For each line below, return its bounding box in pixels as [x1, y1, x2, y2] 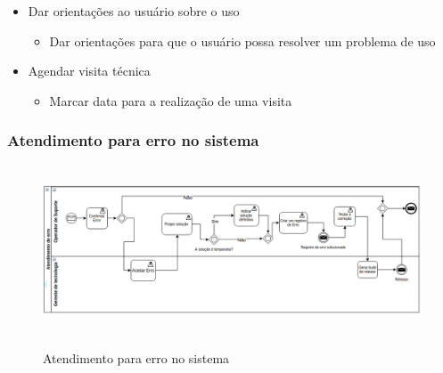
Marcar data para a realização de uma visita [49, 91, 292, 109]
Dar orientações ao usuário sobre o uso [28, 2, 240, 20]
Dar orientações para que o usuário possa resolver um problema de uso [49, 31, 436, 50]
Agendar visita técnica [28, 61, 151, 80]
